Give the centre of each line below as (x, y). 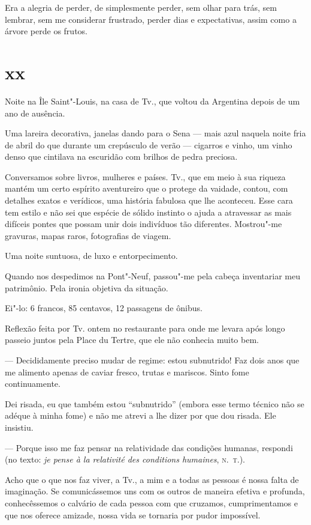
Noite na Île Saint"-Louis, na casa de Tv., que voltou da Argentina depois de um (153, 101)
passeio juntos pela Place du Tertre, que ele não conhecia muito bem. (132, 340)
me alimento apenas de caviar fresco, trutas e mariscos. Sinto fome (127, 372)
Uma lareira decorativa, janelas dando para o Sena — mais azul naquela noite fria (155, 133)
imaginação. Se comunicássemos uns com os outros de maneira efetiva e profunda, (155, 491)
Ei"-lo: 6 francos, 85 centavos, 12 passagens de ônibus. (104, 308)
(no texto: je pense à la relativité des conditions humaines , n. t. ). (125, 459)
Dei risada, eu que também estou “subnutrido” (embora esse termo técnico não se (155, 403)
